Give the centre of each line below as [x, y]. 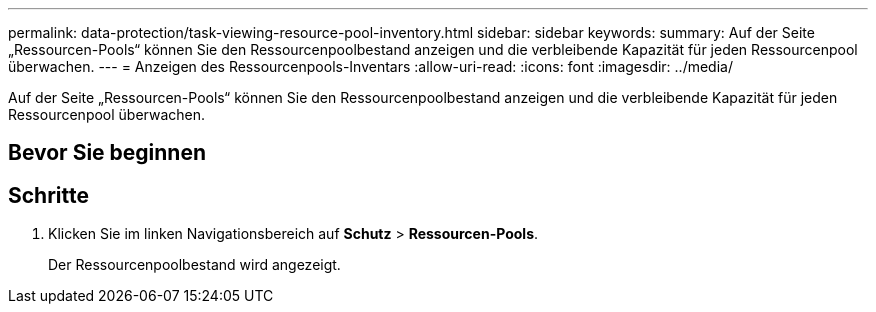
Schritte [48, 195]
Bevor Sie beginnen [107, 153]
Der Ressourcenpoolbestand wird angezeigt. [194, 265]
